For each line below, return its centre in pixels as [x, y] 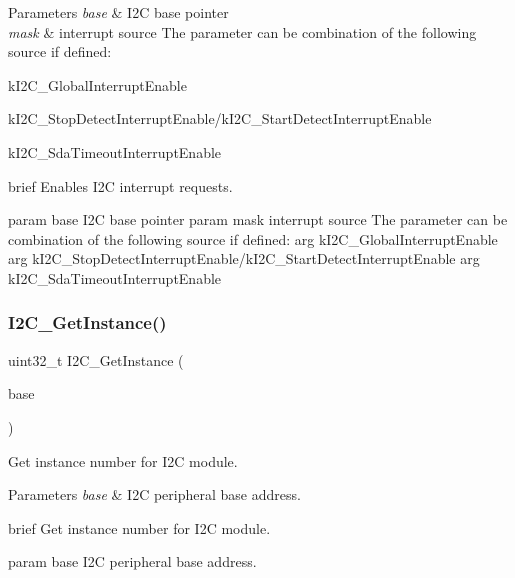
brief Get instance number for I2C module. [139, 527]
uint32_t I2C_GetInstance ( [96, 359]
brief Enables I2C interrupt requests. [120, 185]
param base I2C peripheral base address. [132, 561]
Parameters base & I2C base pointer [118, 12]
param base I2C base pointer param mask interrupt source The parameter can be [258, 219]
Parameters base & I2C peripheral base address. [154, 494]
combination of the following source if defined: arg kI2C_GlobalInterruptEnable [253, 238]
